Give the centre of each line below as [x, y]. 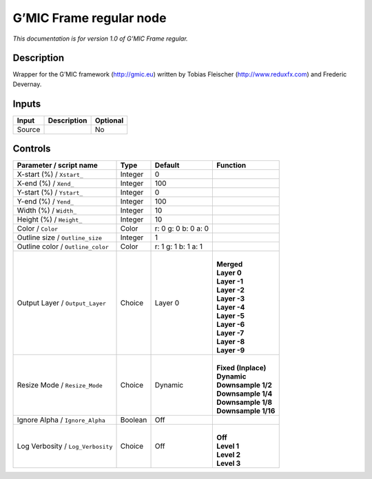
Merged [230, 264]
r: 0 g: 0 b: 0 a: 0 [182, 228]
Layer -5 [230, 316]
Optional [109, 120]
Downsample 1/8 [244, 403]
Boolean [134, 420]
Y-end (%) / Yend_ [45, 202]
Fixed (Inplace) [241, 368]
